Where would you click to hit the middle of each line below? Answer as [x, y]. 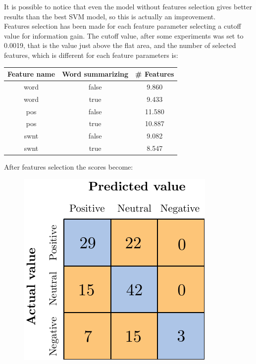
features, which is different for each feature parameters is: [91, 55]
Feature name [31, 74]
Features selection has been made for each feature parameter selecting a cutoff [123, 26]
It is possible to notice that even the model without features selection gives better [128, 6]
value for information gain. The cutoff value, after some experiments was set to [124, 35]
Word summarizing [95, 74]
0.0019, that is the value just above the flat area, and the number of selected [120, 45]
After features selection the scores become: [69, 167]
